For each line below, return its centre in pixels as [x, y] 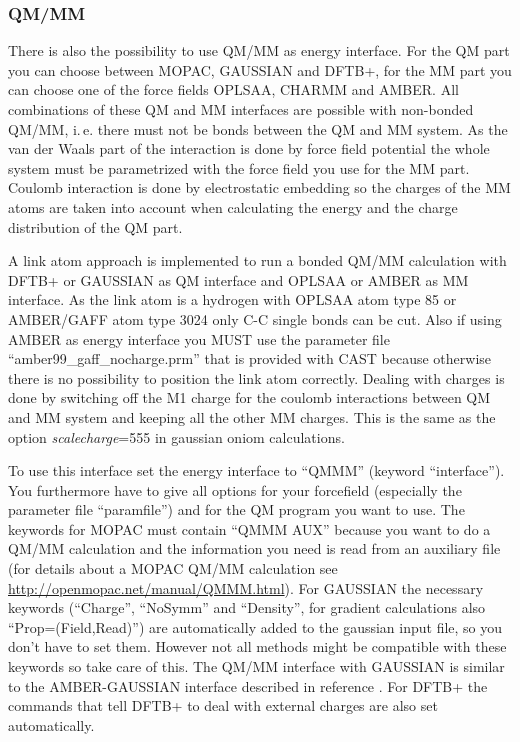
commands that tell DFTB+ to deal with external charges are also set [223, 705]
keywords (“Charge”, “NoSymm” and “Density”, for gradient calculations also [247, 607]
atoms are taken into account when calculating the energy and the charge [233, 206]
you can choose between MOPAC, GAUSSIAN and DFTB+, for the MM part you [260, 69]
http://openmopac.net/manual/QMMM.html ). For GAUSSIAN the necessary [246, 587]
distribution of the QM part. [95, 226]
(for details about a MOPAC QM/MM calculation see [173, 568]
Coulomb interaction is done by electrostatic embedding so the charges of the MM [259, 187]
